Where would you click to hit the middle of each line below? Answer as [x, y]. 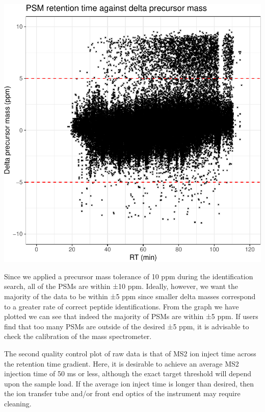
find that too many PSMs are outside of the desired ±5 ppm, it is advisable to [127, 326]
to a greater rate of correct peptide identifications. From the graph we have [122, 306]
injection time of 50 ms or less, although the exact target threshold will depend [128, 373]
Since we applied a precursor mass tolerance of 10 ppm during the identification [129, 276]
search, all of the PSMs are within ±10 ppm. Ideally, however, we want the [121, 286]
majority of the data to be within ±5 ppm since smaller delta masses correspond [130, 296]
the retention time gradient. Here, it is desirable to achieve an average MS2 [122, 363]
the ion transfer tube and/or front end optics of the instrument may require [122, 393]
